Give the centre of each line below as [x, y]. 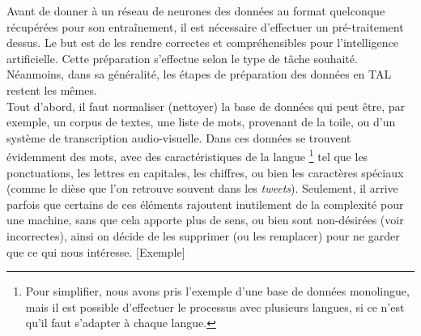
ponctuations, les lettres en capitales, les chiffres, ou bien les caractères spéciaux [205, 172]
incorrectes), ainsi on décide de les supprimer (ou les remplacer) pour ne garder [203, 235]
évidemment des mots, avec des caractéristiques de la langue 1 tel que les [187, 155]
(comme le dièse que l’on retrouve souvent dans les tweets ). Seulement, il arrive [202, 188]
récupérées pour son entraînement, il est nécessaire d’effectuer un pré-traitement [205, 26]
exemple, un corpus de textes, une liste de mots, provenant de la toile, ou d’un [201, 122]
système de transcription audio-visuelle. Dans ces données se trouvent [179, 137]
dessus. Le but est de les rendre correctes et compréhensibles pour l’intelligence [202, 43]
